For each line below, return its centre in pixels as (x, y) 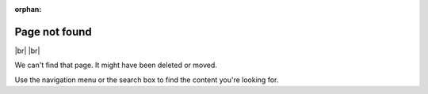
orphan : (28, 9)
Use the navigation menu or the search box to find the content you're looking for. (147, 80)
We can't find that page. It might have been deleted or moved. (116, 65)
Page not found (53, 32)
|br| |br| (27, 51)
